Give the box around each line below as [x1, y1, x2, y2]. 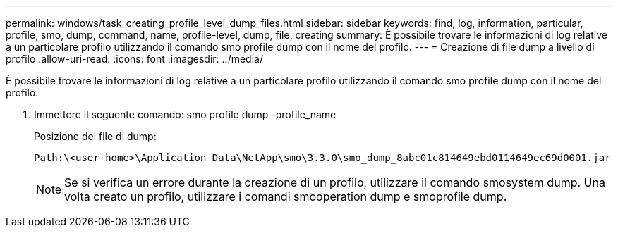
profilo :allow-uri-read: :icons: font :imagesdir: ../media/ [6, 53, 263, 65]
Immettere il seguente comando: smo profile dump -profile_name [34, 108, 337, 120]
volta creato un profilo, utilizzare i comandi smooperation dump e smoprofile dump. [64, 189, 507, 203]
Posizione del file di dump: [34, 130, 157, 142]
